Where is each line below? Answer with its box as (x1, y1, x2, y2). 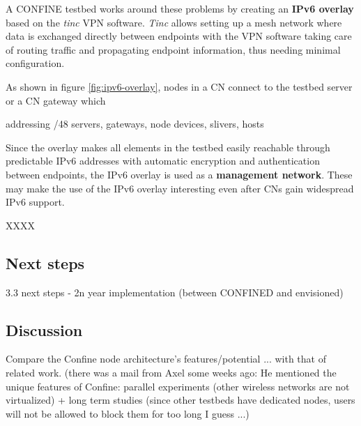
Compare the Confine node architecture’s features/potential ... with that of (6, 351, 326, 366)
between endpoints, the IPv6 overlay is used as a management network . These (6, 167, 353, 181)
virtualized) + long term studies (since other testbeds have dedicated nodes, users (6, 393, 355, 407)
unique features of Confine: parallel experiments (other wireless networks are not (6, 379, 350, 393)
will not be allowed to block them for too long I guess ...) (6, 406, 249, 420)
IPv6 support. (6, 195, 65, 209)
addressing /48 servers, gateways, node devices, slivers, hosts (6, 116, 264, 131)
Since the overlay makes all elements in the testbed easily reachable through (6, 139, 330, 154)
